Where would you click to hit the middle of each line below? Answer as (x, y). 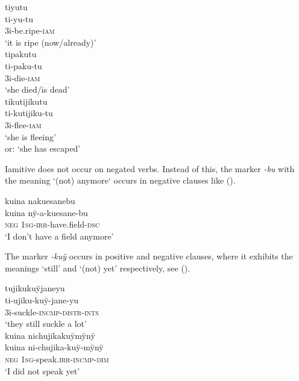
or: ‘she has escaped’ (43, 148)
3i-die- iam (23, 77)
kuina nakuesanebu (40, 200)
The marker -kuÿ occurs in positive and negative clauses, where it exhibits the (149, 256)
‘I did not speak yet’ (42, 370)
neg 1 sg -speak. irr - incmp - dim (57, 359)
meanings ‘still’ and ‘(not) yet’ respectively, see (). (98, 268)
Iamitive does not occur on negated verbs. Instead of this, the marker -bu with (150, 168)
